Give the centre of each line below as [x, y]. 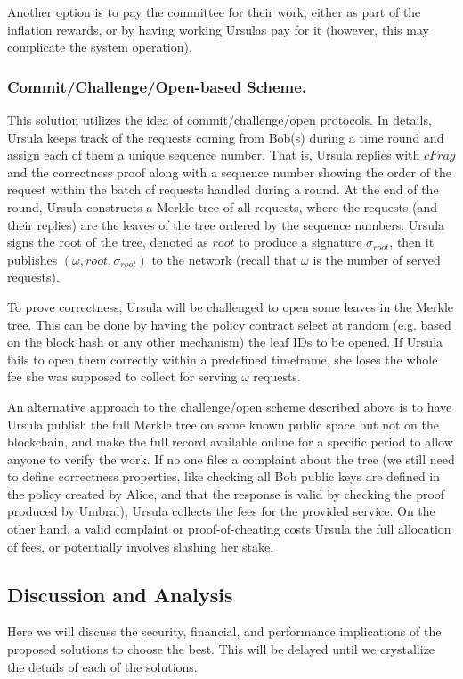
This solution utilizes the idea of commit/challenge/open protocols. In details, [219, 119]
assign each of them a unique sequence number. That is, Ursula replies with [214, 155]
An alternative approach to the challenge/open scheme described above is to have [230, 406]
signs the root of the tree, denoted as [108, 242]
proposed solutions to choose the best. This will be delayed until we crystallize [221, 649]
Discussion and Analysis [120, 594]
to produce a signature [301, 242]
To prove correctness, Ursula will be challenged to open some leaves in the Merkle [231, 306]
